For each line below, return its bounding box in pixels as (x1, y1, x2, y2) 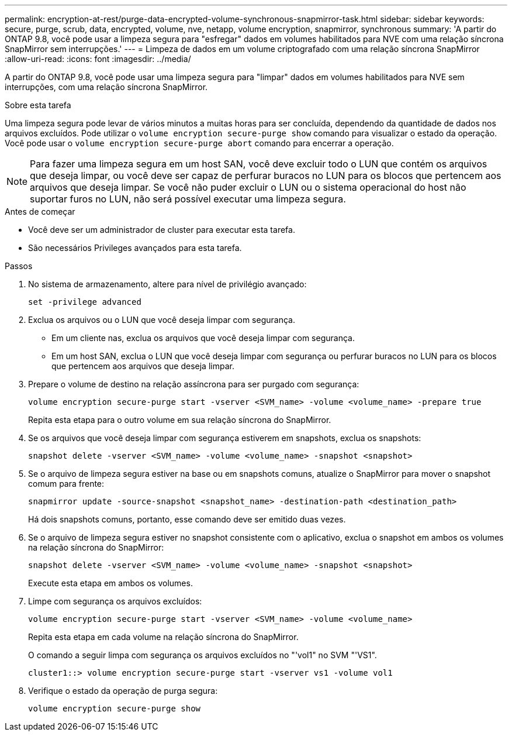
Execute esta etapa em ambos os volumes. (28, 578, 193, 588)
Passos (5, 261, 33, 271)
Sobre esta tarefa (5, 100, 71, 110)
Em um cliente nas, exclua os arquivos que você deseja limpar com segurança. (51, 333, 355, 343)
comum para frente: (28, 479, 105, 489)
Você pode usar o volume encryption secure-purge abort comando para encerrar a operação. (5, 138, 394, 148)
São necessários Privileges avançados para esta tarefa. (28, 243, 242, 253)
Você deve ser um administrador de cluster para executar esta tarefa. (28, 225, 295, 235)
